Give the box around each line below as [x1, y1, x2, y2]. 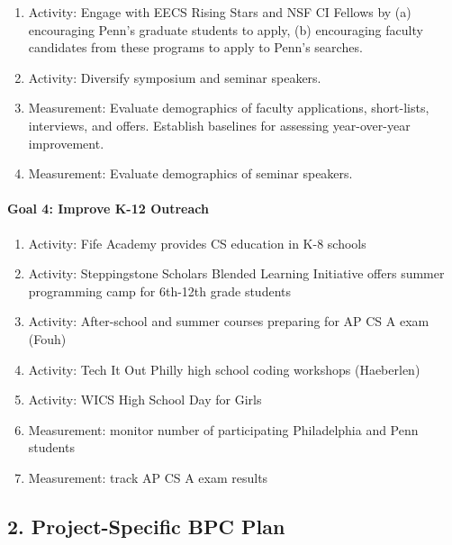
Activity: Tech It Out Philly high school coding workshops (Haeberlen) [28, 359, 420, 378]
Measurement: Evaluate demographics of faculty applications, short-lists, [28, 98, 429, 117]
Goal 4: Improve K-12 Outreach [7, 199, 209, 218]
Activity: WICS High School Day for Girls [28, 390, 262, 409]
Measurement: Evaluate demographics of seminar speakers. [28, 164, 353, 183]
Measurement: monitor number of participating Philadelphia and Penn [28, 420, 419, 439]
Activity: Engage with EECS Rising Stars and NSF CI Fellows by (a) [28, 3, 411, 21]
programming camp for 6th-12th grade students [28, 281, 292, 300]
